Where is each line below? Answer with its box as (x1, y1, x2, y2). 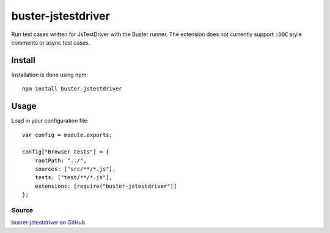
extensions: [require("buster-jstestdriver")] (34, 182, 177, 190)
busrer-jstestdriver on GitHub (11, 219, 86, 226)
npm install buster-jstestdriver (22, 86, 122, 92)
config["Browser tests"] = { (22, 149, 109, 155)
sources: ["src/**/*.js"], (34, 166, 116, 172)
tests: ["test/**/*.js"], (34, 174, 113, 181)
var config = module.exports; (22, 131, 113, 138)
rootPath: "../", (34, 157, 87, 164)
